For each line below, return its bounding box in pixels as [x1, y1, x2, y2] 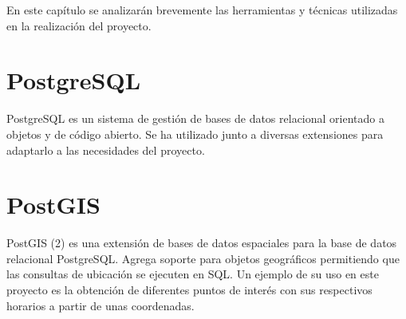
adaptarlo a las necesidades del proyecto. [6, 141, 205, 158]
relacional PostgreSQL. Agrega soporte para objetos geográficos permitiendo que [6, 250, 400, 266]
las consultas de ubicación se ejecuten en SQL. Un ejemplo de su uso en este [6, 266, 379, 282]
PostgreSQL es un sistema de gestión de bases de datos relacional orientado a [6, 110, 384, 127]
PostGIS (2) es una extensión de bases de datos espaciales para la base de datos [6, 234, 397, 251]
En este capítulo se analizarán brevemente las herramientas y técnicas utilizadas [6, 2, 398, 18]
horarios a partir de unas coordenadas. [6, 297, 195, 313]
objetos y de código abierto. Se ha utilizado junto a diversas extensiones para [6, 125, 384, 142]
